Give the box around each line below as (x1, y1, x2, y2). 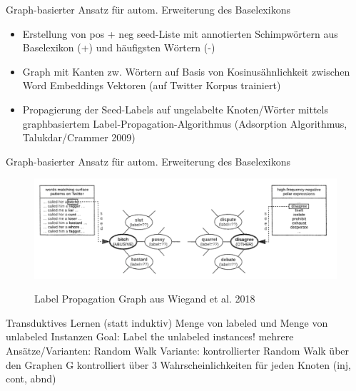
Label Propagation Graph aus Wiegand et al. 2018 (34, 291, 255, 306)
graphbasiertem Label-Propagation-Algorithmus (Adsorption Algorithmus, (22, 116, 347, 131)
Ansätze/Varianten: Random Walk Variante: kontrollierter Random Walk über (6, 343, 350, 358)
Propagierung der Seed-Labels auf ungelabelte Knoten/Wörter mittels (22, 101, 328, 116)
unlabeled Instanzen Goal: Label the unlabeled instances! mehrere (6, 329, 294, 344)
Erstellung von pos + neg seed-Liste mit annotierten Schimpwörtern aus (22, 26, 338, 41)
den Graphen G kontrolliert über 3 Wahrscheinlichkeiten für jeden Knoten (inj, (6, 357, 351, 372)
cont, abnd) (6, 371, 56, 386)
